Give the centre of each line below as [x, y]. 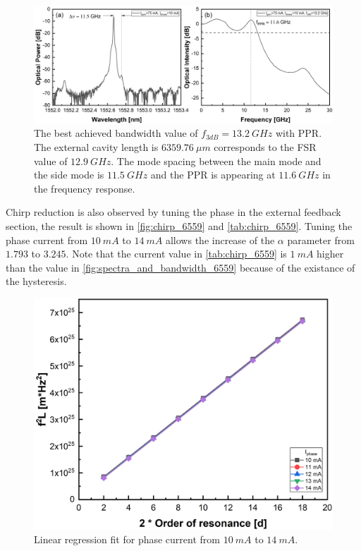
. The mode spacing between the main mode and [216, 161]
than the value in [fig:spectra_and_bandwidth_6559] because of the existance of [180, 267]
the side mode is [69, 175]
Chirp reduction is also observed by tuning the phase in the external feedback [173, 212]
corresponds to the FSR [265, 147]
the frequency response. [85, 188]
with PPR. [299, 133]
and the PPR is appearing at [213, 175]
